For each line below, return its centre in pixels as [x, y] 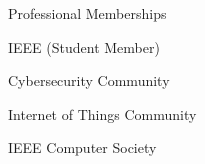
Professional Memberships [87, 13]
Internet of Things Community [102, 113]
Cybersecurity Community [89, 80]
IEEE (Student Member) [84, 46]
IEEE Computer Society [82, 147]
